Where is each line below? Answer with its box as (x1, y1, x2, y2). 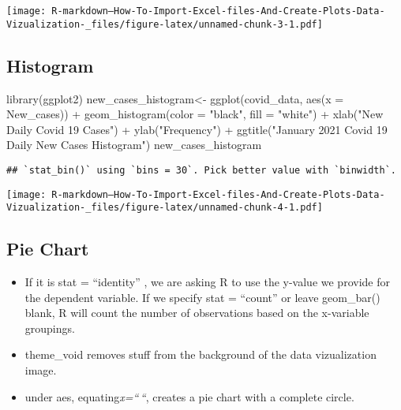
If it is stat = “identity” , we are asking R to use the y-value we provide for (24, 274, 390, 290)
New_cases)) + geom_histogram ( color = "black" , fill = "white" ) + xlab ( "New (6, 106, 384, 122)
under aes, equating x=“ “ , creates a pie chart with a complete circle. (24, 388, 354, 404)
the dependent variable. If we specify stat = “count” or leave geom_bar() (24, 289, 380, 305)
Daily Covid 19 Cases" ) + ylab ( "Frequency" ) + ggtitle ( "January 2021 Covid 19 (6, 121, 388, 137)
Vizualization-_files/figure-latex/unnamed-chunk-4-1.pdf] (6, 202, 323, 214)
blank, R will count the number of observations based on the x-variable (24, 304, 369, 321)
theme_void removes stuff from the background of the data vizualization (24, 346, 377, 363)
